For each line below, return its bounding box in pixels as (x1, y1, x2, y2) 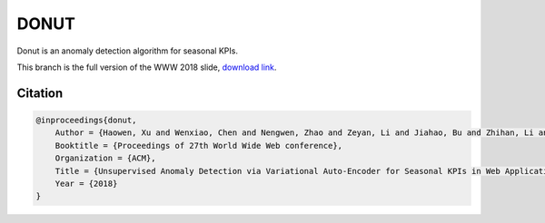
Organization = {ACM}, (54, 153, 156, 163)
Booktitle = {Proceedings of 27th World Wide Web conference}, (54, 141, 343, 150)
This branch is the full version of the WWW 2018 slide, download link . (16, 62, 277, 73)
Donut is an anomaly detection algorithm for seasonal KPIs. (16, 45, 238, 56)
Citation (16, 85, 64, 101)
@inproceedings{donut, (35, 114, 137, 125)
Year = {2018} (54, 178, 118, 189)
